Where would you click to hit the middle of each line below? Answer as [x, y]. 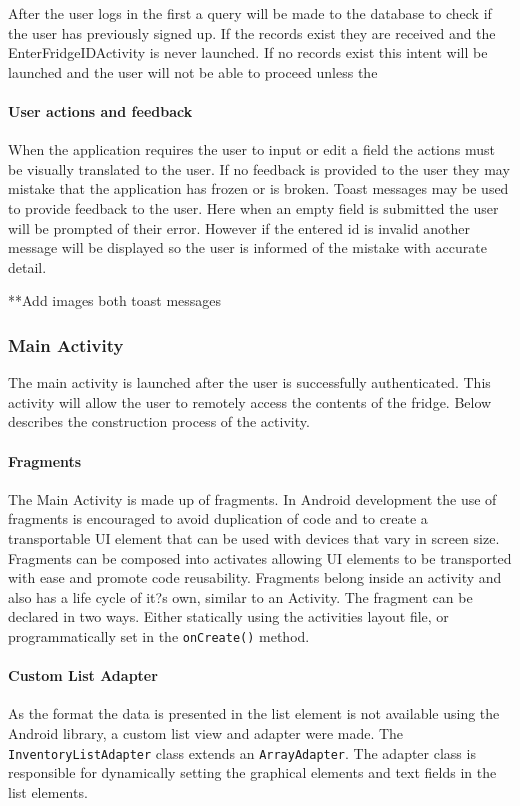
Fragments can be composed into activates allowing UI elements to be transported [260, 557]
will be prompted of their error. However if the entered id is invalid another [239, 227]
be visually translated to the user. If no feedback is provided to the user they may [259, 168]
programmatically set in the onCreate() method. [159, 635]
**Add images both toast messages [115, 300]
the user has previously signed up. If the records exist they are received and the [252, 32]
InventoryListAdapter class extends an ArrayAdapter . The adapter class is [242, 752]
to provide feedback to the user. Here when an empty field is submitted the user [253, 207]
